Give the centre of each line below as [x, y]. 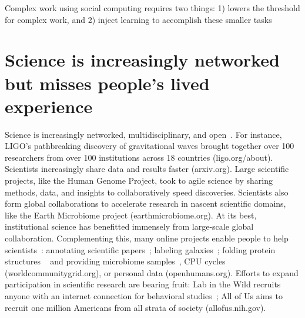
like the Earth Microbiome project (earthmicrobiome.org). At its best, [131, 215]
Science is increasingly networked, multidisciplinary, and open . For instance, [143, 134]
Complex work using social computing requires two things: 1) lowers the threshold [152, 8]
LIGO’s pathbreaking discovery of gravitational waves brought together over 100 [150, 146]
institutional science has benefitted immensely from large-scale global [129, 226]
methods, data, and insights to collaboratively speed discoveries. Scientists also [147, 192]
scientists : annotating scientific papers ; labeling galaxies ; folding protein [140, 249]
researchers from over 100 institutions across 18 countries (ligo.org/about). [139, 157]
